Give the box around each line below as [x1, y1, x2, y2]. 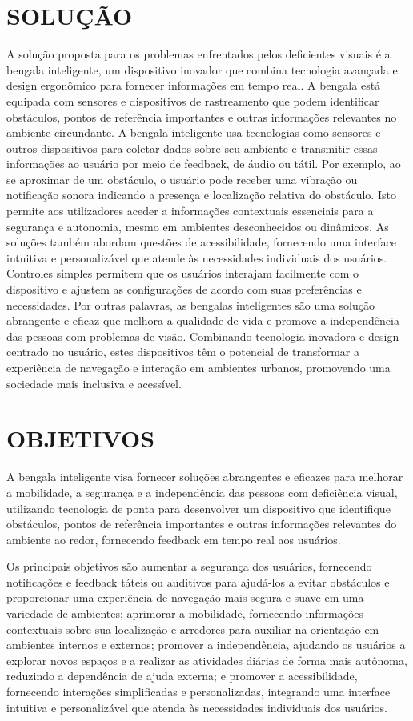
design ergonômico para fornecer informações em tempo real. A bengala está [6, 77, 381, 94]
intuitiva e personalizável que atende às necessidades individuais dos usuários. [6, 249, 387, 266]
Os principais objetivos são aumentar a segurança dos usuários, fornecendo [6, 558, 372, 575]
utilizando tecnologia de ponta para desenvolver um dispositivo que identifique [6, 499, 391, 516]
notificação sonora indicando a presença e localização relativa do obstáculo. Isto [6, 186, 396, 203]
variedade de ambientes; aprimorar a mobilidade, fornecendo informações [6, 605, 364, 622]
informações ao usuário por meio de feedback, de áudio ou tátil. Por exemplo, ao [6, 155, 401, 172]
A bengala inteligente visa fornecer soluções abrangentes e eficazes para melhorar [6, 468, 403, 485]
